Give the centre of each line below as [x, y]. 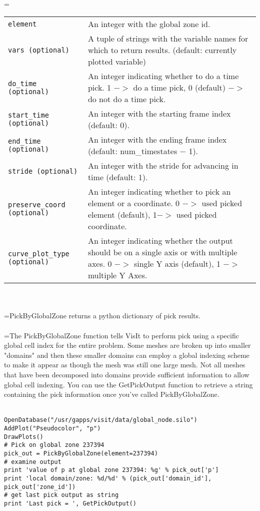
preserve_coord [37, 205]
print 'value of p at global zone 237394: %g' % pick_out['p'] [111, 470]
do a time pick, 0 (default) [179, 88]
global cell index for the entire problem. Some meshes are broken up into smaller [127, 345]
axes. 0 [100, 264]
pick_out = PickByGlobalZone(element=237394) [81, 453]
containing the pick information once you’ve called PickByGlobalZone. [112, 394]
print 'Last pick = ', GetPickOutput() [70, 503]
